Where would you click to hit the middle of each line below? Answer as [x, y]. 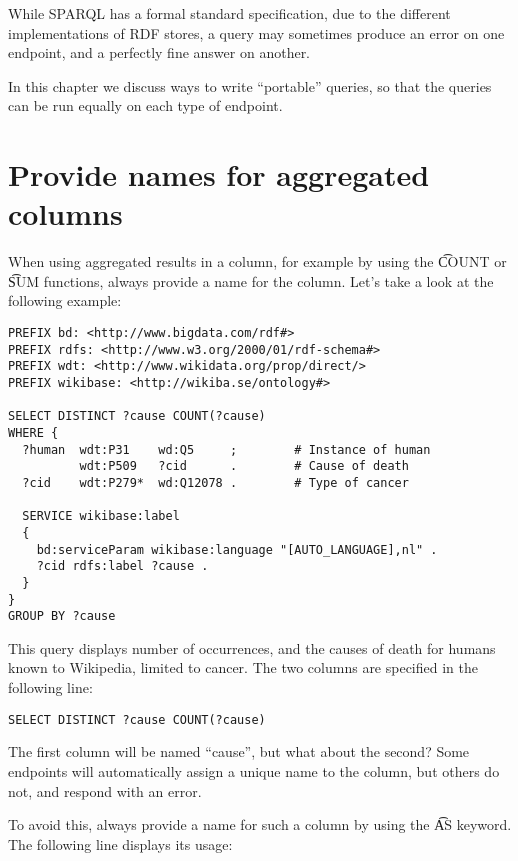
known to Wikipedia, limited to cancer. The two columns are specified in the [243, 667]
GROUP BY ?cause [62, 616]
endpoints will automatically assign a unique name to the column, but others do [254, 770]
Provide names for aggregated [219, 174]
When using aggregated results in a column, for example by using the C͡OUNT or [257, 261]
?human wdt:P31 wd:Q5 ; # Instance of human [226, 449]
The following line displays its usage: [120, 843]
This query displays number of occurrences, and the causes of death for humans [252, 647]
